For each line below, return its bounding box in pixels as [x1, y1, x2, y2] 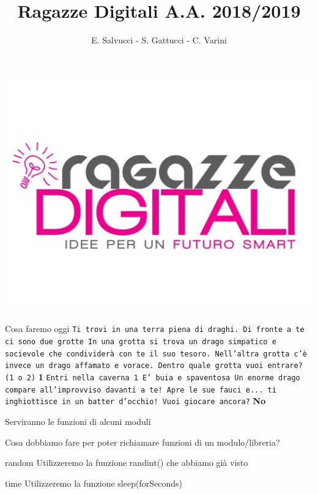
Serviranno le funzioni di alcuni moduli [5, 415, 151, 427]
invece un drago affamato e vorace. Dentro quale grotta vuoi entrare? [5, 361, 303, 370]
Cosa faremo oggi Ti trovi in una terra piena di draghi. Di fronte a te [5, 322, 305, 335]
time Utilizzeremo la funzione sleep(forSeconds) [5, 476, 182, 489]
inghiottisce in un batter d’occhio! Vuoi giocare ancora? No [5, 394, 266, 407]
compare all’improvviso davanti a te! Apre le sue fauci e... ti [5, 385, 276, 394]
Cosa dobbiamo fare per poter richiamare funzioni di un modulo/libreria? [5, 435, 280, 448]
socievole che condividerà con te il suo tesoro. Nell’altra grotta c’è [5, 349, 307, 358]
